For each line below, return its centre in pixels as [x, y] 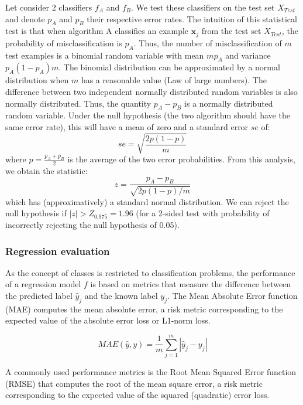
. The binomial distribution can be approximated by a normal [169, 67]
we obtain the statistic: [47, 170]
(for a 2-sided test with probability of [203, 213]
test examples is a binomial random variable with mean [105, 55]
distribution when [37, 80]
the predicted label [39, 295]
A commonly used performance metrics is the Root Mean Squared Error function [151, 372]
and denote [25, 18]
